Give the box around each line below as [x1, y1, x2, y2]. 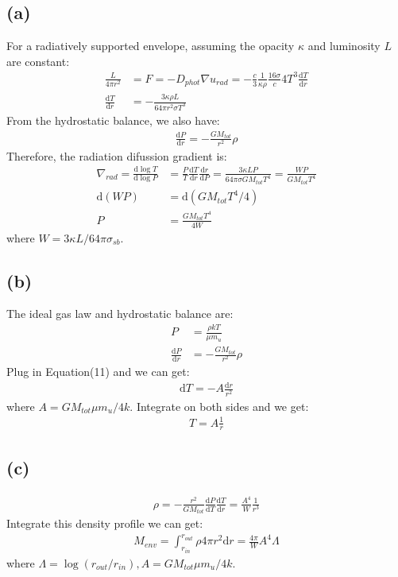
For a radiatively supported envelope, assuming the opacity [6, 37, 295, 54]
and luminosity [307, 37, 381, 54]
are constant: [6, 52, 70, 69]
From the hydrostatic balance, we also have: [6, 111, 220, 128]
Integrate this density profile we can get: [6, 515, 203, 532]
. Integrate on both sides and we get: [129, 397, 309, 414]
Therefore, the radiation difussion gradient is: [6, 147, 227, 164]
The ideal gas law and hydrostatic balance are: [6, 305, 234, 322]
